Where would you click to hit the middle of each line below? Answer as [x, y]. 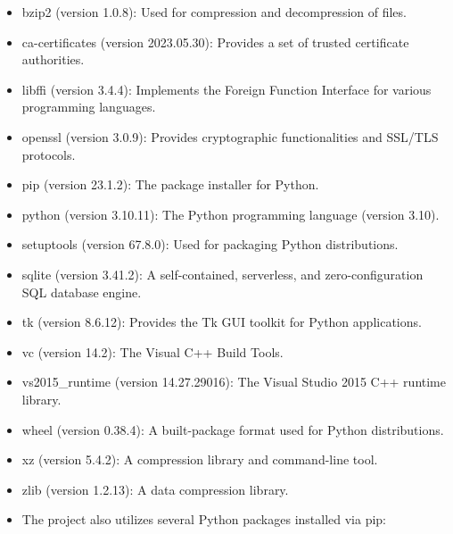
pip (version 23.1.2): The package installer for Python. [170, 184]
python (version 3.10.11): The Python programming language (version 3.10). [231, 214]
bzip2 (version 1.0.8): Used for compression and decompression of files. [214, 12]
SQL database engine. [82, 292]
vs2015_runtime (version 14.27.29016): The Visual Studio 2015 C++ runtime [234, 382]
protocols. [49, 154]
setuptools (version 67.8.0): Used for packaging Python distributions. [210, 244]
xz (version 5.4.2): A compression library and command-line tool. [200, 459]
